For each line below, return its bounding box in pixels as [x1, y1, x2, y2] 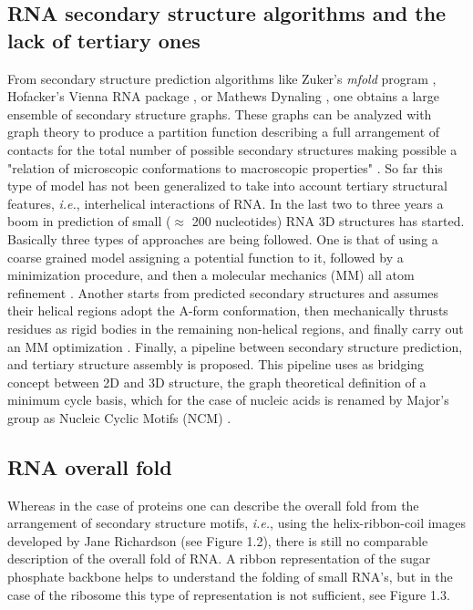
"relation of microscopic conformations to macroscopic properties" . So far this [7, 158, 443, 177]
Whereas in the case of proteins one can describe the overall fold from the [7, 495, 419, 514]
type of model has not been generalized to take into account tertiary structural [7, 176, 447, 195]
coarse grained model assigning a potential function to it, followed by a [7, 247, 404, 266]
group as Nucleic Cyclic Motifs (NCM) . [7, 408, 231, 427]
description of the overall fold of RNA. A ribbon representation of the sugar [7, 549, 431, 568]
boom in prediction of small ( [7, 212, 171, 231]
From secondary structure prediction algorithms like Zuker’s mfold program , [7, 68, 437, 88]
